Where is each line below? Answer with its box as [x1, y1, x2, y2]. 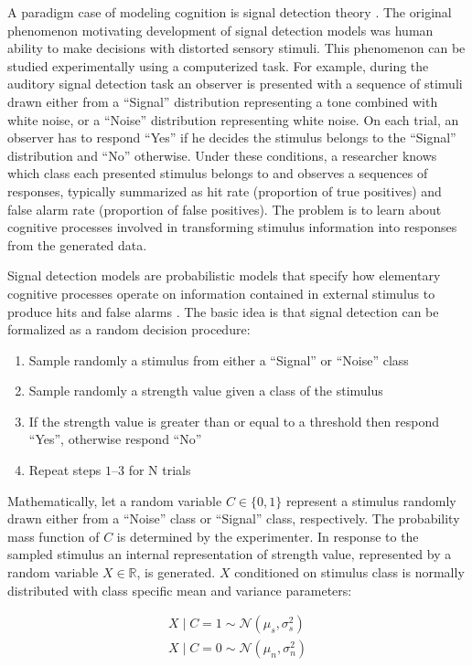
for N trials [128, 460, 191, 480]
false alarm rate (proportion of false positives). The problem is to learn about [7, 199, 442, 218]
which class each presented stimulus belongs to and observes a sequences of [7, 164, 428, 183]
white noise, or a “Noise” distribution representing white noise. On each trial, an [7, 110, 459, 129]
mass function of [7, 526, 100, 545]
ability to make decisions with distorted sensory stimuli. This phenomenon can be [7, 38, 466, 58]
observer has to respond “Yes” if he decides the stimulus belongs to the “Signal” [7, 128, 456, 147]
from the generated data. [7, 235, 147, 254]
